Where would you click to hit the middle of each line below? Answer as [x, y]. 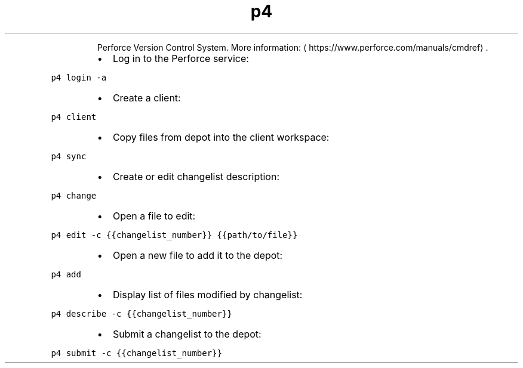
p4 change [74, 195]
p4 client [74, 117]
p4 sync [69, 156]
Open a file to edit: [154, 216]
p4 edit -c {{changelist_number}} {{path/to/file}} [174, 235]
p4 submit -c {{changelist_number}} [136, 353]
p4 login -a [79, 77]
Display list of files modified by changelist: [207, 294]
